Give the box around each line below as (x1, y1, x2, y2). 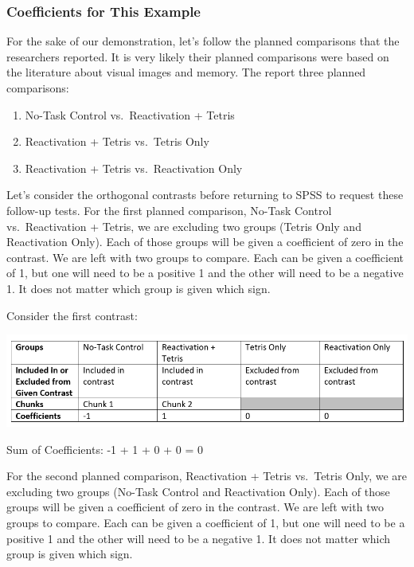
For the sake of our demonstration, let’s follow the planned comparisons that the (6, 33, 400, 49)
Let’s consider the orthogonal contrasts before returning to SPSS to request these (6, 186, 404, 203)
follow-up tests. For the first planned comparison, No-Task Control (6, 201, 332, 218)
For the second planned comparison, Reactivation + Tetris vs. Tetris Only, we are (6, 467, 408, 484)
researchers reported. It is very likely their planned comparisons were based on (6, 48, 389, 65)
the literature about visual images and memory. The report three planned (6, 64, 366, 80)
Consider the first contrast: (6, 307, 138, 323)
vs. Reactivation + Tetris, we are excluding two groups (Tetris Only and (6, 217, 361, 234)
